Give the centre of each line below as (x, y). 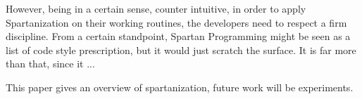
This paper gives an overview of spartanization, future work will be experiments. (180, 87)
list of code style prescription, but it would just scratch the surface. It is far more (181, 49)
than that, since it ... (50, 64)
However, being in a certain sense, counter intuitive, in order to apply (156, 8)
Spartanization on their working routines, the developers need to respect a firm (176, 22)
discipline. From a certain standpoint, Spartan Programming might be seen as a (178, 36)
